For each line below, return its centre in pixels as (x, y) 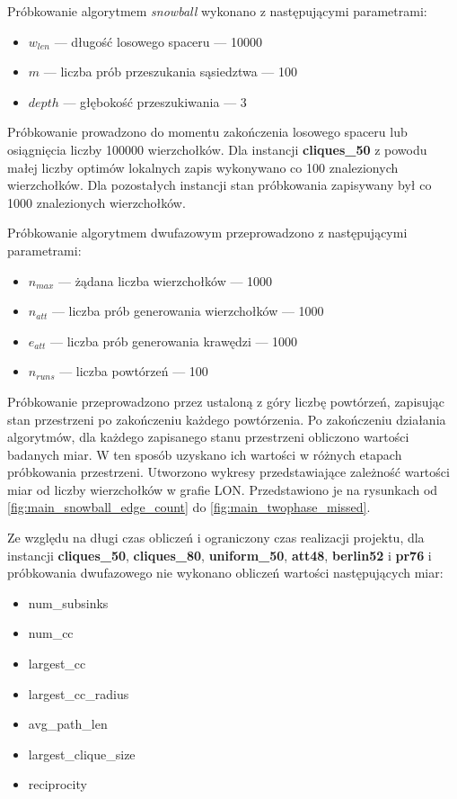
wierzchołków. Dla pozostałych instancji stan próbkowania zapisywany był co (220, 185)
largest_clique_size (82, 754)
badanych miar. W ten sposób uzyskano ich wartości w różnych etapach (205, 454)
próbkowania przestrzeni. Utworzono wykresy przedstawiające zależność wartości (228, 472)
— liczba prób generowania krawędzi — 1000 (174, 341)
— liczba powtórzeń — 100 (134, 371)
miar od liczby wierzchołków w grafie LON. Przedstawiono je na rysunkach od (223, 489)
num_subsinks (68, 602)
